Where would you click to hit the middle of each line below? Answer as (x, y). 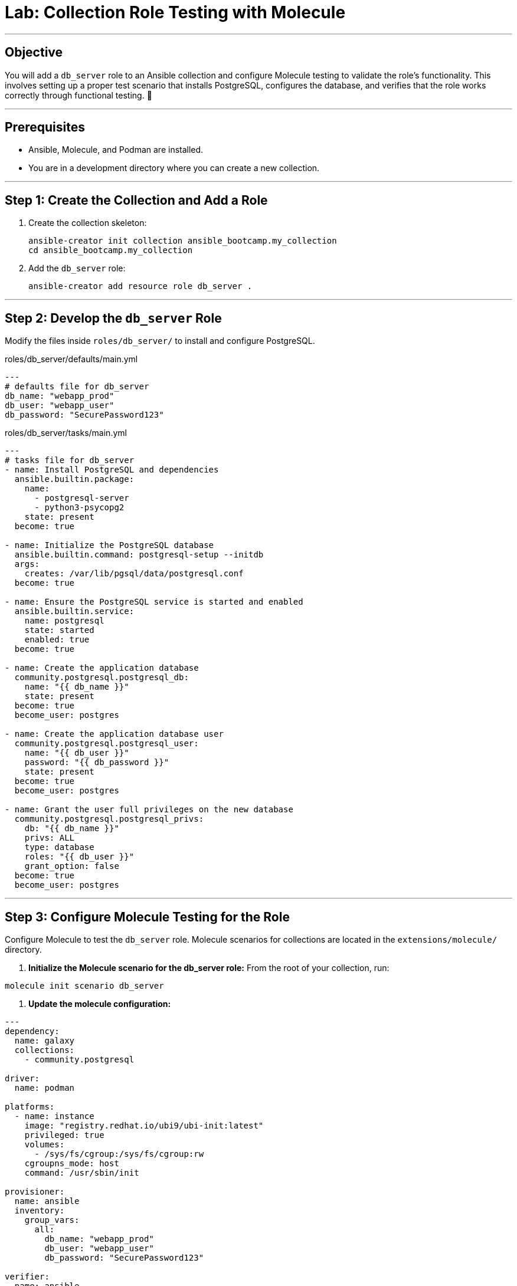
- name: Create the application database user (114, 734)
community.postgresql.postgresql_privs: (109, 819)
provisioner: (35, 1191)
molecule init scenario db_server (84, 985)
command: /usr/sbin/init (82, 1172)
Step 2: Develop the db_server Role (113, 318)
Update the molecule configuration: (100, 1003)
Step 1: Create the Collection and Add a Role (136, 200)
